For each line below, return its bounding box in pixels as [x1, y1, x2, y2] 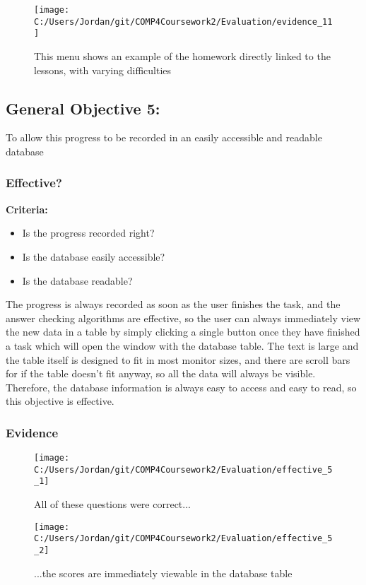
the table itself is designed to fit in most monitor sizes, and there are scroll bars [6, 352, 350, 367]
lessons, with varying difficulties [34, 62, 172, 77]
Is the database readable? [22, 273, 133, 288]
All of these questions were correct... [34, 497, 191, 512]
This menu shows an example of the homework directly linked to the [34, 48, 331, 63]
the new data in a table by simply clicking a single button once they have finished [6, 324, 360, 339]
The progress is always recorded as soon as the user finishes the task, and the [6, 297, 341, 312]
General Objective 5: [6, 97, 160, 119]
